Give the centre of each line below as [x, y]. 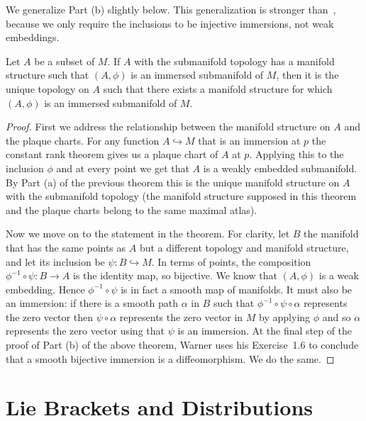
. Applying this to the [296, 154]
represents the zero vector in [181, 316]
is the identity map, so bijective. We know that [175, 275]
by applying [285, 316]
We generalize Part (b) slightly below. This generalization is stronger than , [171, 9]
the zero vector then [49, 316]
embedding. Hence [45, 289]
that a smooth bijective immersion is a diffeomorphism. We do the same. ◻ [170, 358]
